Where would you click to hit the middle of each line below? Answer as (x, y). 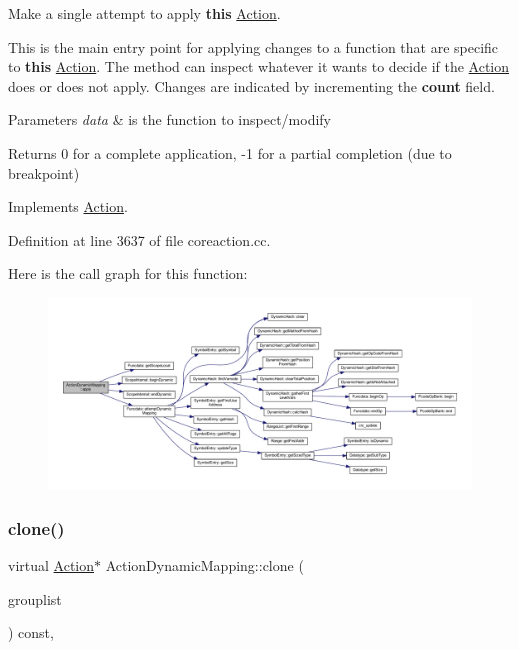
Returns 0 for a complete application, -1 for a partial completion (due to (230, 152)
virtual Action (51, 565)
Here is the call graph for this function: (128, 273)
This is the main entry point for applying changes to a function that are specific (253, 46)
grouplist (35, 598)
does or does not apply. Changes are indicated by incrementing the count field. (251, 85)
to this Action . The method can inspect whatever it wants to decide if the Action (259, 66)
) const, (31, 632)
